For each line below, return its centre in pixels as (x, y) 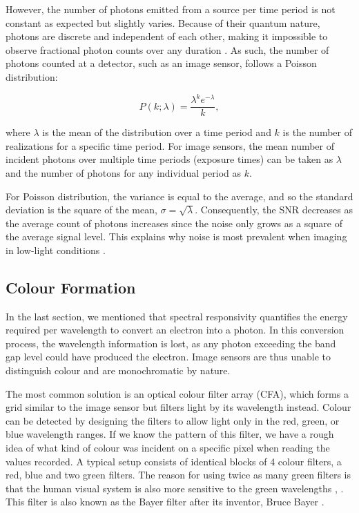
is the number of (318, 132)
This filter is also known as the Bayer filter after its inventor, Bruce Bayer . (165, 502)
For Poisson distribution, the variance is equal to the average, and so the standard (179, 196)
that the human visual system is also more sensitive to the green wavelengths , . (175, 488)
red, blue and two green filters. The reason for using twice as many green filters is (178, 475)
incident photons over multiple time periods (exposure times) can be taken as (169, 159)
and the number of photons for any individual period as (124, 172)
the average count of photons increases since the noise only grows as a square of (174, 223)
